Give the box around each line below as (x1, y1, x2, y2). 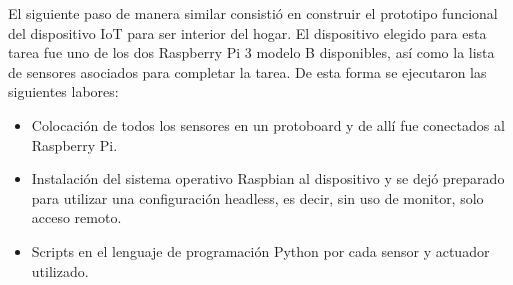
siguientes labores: (8, 81, 119, 102)
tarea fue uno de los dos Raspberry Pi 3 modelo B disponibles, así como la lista (8, 42, 495, 63)
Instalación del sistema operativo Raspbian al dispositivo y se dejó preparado (31, 168, 505, 189)
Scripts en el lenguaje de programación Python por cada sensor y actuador (31, 240, 490, 261)
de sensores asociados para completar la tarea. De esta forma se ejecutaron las (8, 61, 487, 82)
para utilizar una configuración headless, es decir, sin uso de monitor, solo (31, 187, 484, 208)
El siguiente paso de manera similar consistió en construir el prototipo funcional (8, 3, 498, 23)
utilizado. (31, 260, 89, 281)
